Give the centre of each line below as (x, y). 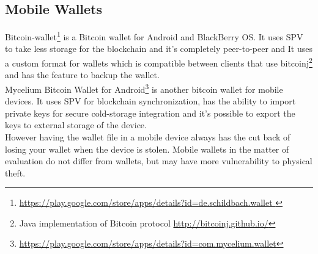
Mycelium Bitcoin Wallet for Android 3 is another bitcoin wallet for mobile (144, 88)
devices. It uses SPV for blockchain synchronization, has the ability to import (150, 101)
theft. (15, 172)
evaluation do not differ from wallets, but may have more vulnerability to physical (159, 161)
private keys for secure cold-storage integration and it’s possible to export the (150, 113)
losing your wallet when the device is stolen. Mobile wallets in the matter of (147, 149)
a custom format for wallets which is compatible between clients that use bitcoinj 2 (159, 62)
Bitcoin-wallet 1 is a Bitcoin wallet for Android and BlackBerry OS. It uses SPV (154, 36)
